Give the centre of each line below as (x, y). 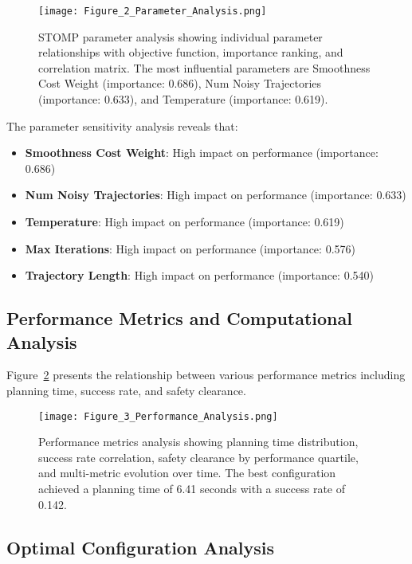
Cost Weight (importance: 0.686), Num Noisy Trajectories (180, 83)
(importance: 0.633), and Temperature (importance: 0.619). (183, 99)
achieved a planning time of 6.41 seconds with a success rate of (192, 488)
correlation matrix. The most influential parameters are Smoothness (204, 67)
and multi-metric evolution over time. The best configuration (187, 473)
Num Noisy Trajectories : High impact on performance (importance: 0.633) (216, 195)
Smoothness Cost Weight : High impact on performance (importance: (202, 153)
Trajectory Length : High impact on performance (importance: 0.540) (200, 275)
